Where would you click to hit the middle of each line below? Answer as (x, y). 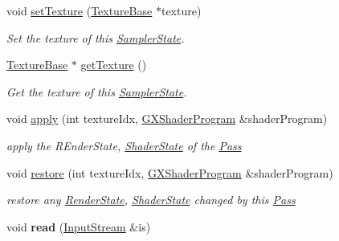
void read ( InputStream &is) (79, 226)
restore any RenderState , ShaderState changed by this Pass (151, 200)
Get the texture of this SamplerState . (97, 91)
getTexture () (114, 65)
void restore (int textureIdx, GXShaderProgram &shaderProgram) (170, 172)
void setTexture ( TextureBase (80, 10)
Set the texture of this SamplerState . (96, 37)
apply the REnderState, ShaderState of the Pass (124, 145)
